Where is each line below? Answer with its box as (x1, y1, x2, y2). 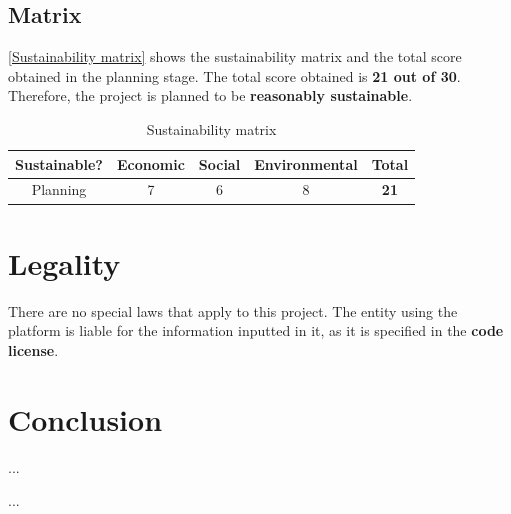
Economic (116, 153, 185, 174)
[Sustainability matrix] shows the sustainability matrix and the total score (8, 46, 462, 67)
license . (8, 339, 59, 360)
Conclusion (8, 398, 163, 439)
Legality (8, 242, 121, 283)
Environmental (254, 153, 358, 174)
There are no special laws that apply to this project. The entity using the (8, 300, 458, 321)
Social (198, 153, 241, 174)
